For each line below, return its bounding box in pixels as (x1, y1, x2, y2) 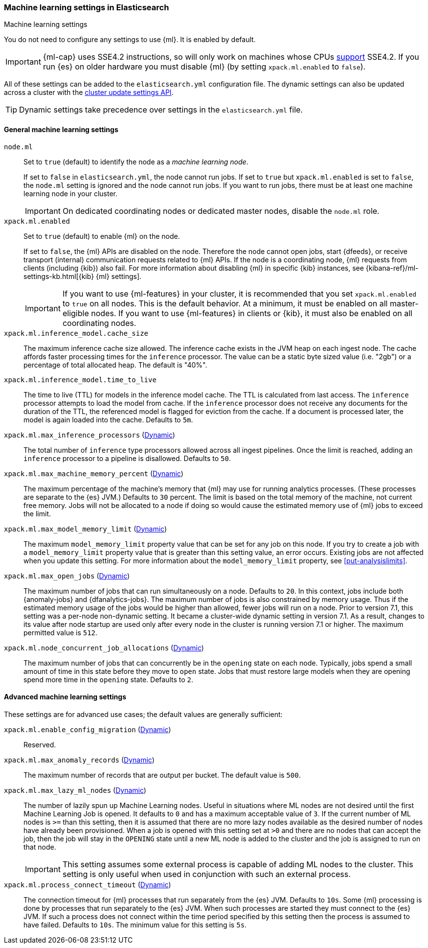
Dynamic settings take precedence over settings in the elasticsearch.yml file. (19, 105, 303, 115)
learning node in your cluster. (23, 189, 118, 198)
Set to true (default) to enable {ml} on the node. (23, 231, 180, 240)
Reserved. (23, 740, 56, 749)
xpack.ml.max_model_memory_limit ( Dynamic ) (4, 524, 167, 533)
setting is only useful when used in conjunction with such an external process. (62, 869, 351, 879)
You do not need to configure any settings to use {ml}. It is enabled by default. (4, 35, 256, 44)
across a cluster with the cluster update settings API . (4, 88, 174, 97)
